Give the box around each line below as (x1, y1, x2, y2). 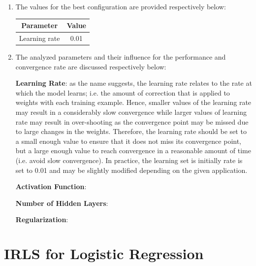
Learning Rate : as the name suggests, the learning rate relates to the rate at (15, 78, 252, 88)
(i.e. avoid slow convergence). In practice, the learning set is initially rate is (15, 155, 243, 165)
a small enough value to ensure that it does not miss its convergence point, (15, 135, 242, 146)
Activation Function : (15, 181, 87, 192)
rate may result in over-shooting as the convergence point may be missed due (15, 116, 249, 127)
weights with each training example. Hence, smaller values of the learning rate (15, 97, 252, 107)
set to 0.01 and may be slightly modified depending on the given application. (15, 165, 248, 175)
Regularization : (15, 214, 68, 225)
